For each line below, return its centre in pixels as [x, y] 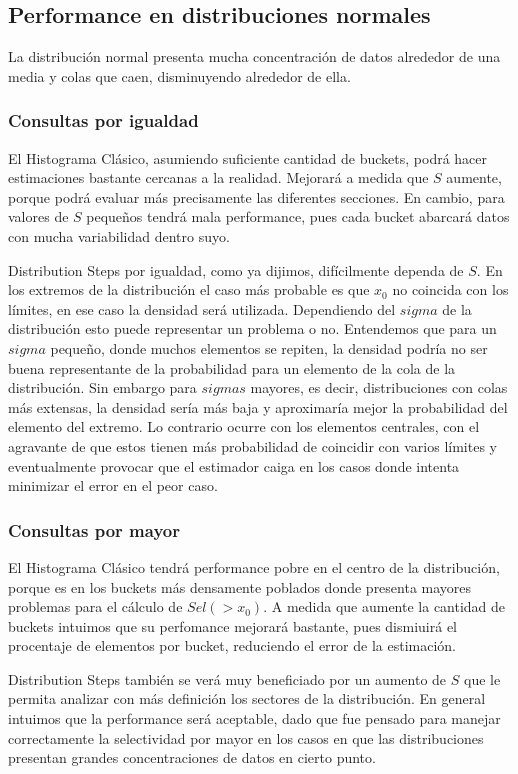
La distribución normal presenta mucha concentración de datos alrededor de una [254, 56]
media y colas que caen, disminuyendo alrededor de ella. [179, 75]
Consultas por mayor [94, 529]
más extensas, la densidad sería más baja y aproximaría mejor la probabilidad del [258, 406]
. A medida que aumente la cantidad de [384, 606]
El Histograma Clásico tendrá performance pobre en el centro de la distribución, [254, 566]
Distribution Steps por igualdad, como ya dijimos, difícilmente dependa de [236, 269]
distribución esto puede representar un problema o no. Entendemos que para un [252, 328]
